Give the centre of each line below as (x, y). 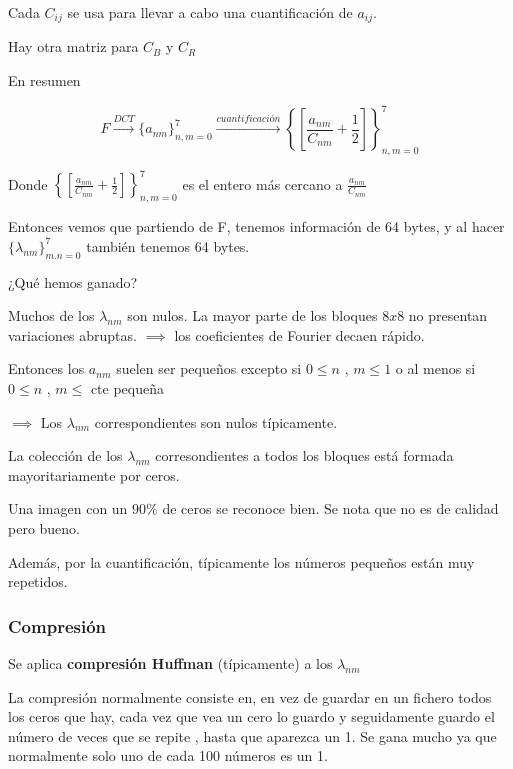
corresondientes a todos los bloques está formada (304, 455)
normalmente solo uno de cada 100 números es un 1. (168, 755)
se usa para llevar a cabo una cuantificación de (210, 12)
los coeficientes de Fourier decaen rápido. (299, 334)
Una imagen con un (68, 508)
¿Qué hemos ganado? (73, 281)
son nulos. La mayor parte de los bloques (252, 315)
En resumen (44, 80)
